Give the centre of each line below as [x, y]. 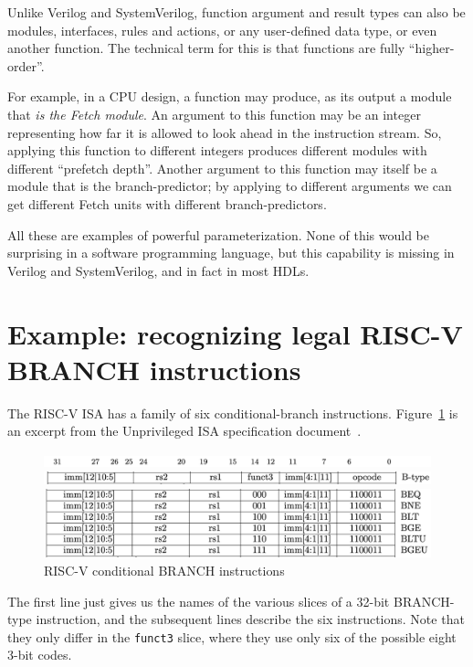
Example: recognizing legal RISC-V [235, 333]
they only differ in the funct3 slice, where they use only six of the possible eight [232, 636]
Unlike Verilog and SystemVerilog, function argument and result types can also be [236, 12]
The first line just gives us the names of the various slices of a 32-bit [199, 601]
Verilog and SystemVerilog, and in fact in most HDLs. [158, 270]
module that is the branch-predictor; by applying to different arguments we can [230, 186]
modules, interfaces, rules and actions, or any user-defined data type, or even [222, 30]
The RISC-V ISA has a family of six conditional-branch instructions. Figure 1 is [233, 413]
